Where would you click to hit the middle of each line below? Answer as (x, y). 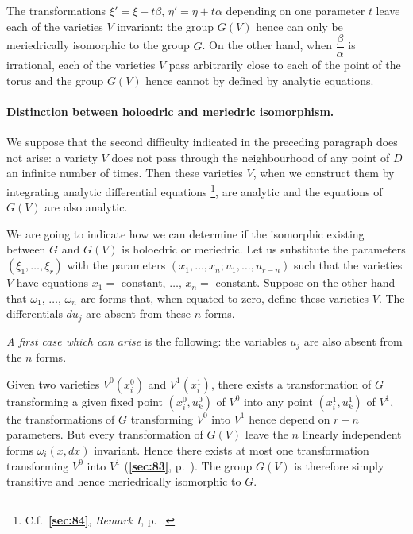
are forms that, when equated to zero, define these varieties (225, 298)
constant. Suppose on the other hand (305, 282)
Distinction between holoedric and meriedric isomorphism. (170, 112)
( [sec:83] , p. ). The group (188, 465)
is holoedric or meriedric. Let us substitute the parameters (264, 249)
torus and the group (55, 80)
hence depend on (289, 418)
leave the (266, 434)
